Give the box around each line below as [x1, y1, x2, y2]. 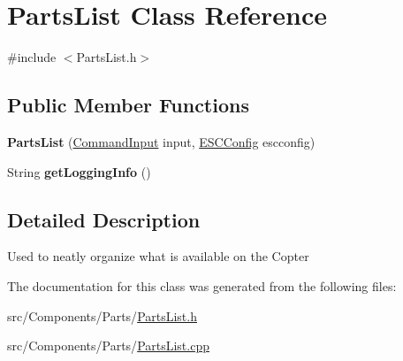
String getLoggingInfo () [7, 162, 151, 180]
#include [7, 48, 57, 66]
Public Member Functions [7, 91, 249, 119]
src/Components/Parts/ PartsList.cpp [7, 336, 209, 355]
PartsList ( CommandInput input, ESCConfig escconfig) [7, 132, 316, 150]
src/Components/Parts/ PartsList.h [7, 306, 197, 325]
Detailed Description [7, 205, 201, 233]
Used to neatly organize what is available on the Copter [7, 247, 309, 265]
